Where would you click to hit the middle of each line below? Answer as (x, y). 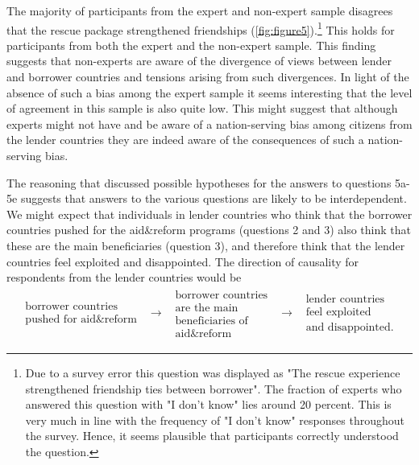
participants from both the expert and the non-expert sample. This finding (191, 45)
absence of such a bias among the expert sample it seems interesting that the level (209, 92)
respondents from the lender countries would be (124, 277)
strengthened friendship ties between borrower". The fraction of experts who (214, 388)
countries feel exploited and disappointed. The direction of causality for (183, 261)
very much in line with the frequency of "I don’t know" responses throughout (215, 420)
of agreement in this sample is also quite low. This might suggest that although (202, 108)
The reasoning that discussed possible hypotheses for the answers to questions (199, 182)
